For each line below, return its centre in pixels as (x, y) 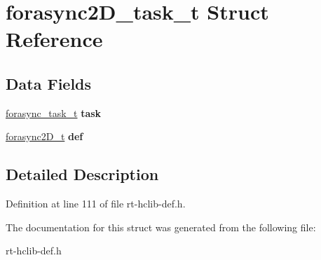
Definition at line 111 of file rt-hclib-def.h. (96, 204)
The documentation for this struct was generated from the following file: (161, 227)
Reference (54, 39)
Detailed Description (82, 174)
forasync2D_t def (45, 136)
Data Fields (49, 83)
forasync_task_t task (54, 112)
